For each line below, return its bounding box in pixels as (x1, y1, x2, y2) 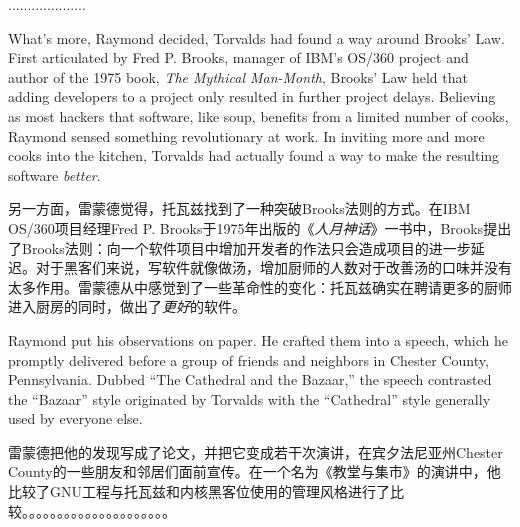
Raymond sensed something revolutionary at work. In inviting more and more (8, 125, 485, 146)
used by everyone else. (8, 408, 143, 429)
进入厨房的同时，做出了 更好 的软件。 (8, 296, 246, 317)
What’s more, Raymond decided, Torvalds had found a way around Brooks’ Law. (8, 27, 505, 48)
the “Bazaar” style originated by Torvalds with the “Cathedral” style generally (8, 388, 491, 409)
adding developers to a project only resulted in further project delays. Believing (8, 86, 496, 107)
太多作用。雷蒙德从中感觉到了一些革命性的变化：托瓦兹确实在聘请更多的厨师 (8, 276, 512, 297)
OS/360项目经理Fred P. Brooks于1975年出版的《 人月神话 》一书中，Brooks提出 (8, 217, 512, 238)
